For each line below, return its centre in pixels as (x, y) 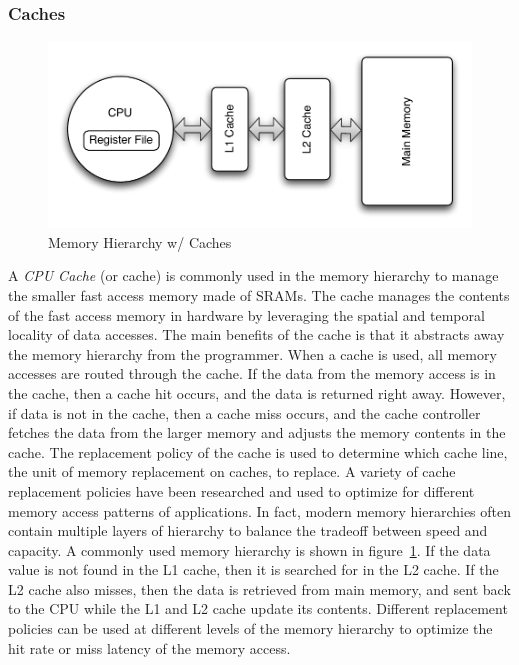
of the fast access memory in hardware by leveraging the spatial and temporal (246, 314)
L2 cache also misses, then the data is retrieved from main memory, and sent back (259, 588)
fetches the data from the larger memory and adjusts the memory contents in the (257, 432)
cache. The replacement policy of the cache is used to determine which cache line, (258, 451)
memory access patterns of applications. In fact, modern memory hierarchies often (260, 510)
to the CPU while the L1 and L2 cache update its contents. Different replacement (258, 608)
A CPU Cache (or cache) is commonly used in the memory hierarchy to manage (253, 275)
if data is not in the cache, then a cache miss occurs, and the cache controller (244, 412)
